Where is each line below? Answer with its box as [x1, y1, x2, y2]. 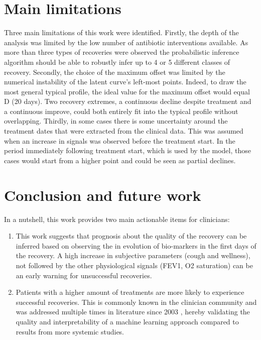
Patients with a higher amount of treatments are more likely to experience [16, 287, 244, 297]
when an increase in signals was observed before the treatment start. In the [4, 135, 235, 146]
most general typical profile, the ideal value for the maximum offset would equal [4, 86, 250, 96]
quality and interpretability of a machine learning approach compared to [16, 316, 239, 326]
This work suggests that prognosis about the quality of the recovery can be [16, 231, 247, 241]
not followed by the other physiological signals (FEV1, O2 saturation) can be [16, 260, 253, 270]
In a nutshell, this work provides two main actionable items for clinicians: [4, 213, 230, 224]
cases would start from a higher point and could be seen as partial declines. [4, 155, 236, 165]
